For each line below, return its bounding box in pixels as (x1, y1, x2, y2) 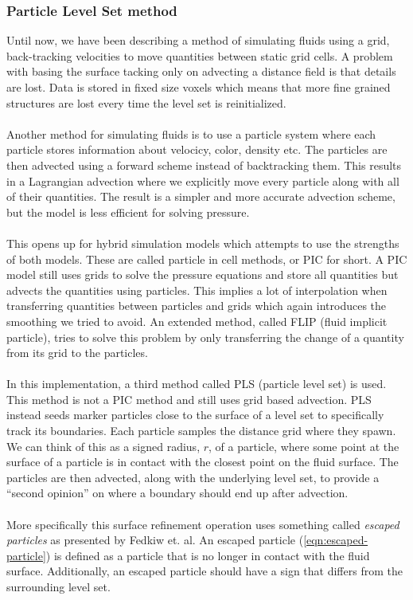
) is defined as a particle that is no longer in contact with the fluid (45, 547, 370, 563)
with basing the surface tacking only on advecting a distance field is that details (6, 63, 396, 80)
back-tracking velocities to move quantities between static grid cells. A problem (6, 47, 393, 64)
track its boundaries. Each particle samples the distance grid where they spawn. (6, 422, 396, 439)
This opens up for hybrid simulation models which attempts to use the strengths (6, 234, 399, 251)
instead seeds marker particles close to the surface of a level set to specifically (6, 406, 384, 423)
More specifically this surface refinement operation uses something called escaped (6, 516, 399, 532)
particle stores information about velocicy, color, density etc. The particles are (6, 141, 388, 158)
